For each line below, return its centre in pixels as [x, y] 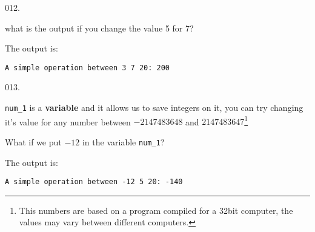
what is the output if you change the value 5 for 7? [99, 28]
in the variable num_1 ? [123, 141]
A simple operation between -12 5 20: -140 [94, 182]
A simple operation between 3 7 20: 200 [88, 68]
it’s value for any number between [68, 121]
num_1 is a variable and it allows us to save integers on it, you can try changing [154, 108]
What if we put [33, 141]
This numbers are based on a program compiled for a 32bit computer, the [156, 210]
